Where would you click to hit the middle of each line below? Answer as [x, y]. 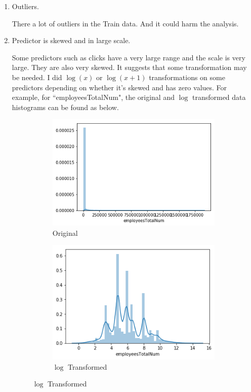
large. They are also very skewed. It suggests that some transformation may [129, 67]
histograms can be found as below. [65, 107]
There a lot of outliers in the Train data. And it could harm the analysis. [125, 23]
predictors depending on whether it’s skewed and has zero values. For [119, 87]
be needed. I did [37, 77]
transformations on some [187, 77]
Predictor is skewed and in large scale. [71, 40]
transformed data [219, 97]
